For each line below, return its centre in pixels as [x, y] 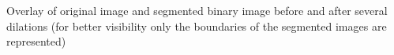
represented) [36, 41]
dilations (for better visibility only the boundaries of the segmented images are [197, 26]
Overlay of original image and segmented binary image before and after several [197, 10]
